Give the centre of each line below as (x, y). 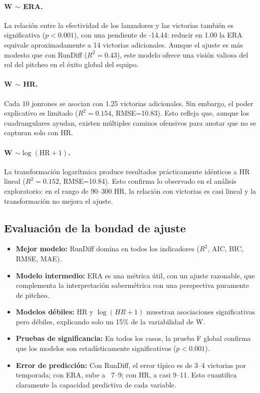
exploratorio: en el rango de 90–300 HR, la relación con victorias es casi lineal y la (130, 190)
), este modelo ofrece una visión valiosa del (183, 54)
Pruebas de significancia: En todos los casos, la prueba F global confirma (133, 338)
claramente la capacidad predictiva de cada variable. (96, 384)
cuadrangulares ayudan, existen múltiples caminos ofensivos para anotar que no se (130, 122)
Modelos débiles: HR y (55, 312)
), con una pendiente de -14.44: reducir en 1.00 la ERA (158, 35)
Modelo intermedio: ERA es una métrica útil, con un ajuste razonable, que (135, 275)
